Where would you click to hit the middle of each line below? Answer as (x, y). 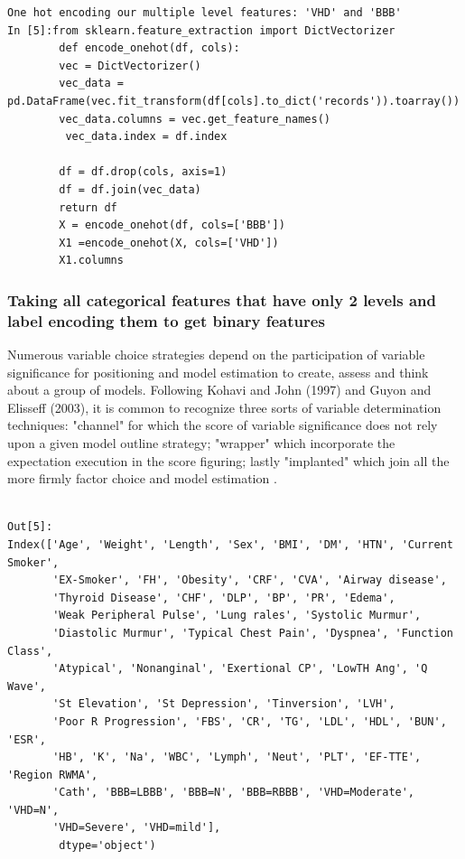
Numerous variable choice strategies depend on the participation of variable (216, 355)
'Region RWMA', (53, 775)
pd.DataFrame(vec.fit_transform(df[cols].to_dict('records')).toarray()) (234, 101)
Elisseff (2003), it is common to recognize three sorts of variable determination (224, 407)
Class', (30, 651)
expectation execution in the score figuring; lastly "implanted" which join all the (228, 460)
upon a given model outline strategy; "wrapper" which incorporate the (201, 443)
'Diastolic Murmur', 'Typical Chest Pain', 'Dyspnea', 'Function (253, 633)
